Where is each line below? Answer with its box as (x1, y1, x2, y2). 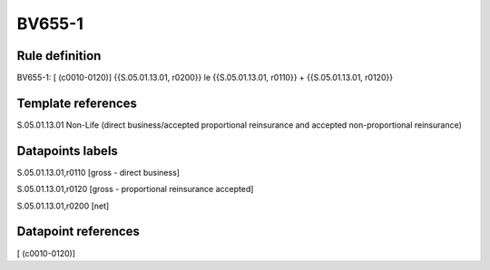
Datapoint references (16, 224, 141, 239)
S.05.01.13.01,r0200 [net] (16, 200, 110, 211)
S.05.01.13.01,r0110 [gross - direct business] (16, 167, 181, 178)
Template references (16, 95, 138, 111)
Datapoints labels (16, 143, 118, 159)
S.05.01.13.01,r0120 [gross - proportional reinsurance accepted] (16, 184, 254, 195)
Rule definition (16, 48, 102, 63)
